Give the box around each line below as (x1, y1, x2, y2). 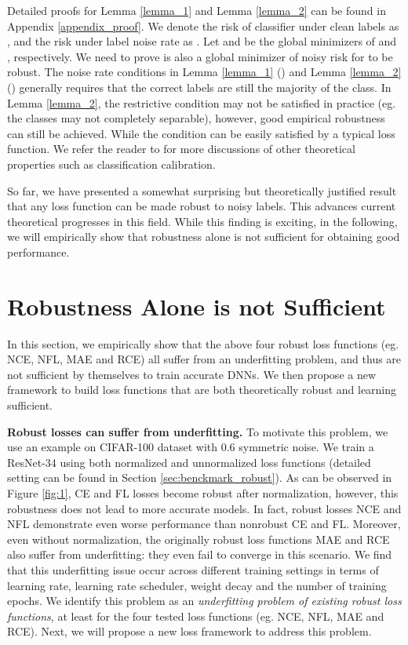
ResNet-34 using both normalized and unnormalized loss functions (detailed (7, 454, 371, 470)
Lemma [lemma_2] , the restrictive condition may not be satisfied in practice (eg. (7, 94, 396, 111)
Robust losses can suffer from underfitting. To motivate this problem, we (7, 423, 388, 439)
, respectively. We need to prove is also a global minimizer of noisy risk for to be (7, 48, 393, 64)
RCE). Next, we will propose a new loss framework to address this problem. (7, 623, 372, 640)
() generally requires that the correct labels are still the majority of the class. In (7, 78, 392, 95)
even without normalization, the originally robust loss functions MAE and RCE (7, 530, 390, 547)
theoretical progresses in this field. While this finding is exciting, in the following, (7, 213, 398, 229)
